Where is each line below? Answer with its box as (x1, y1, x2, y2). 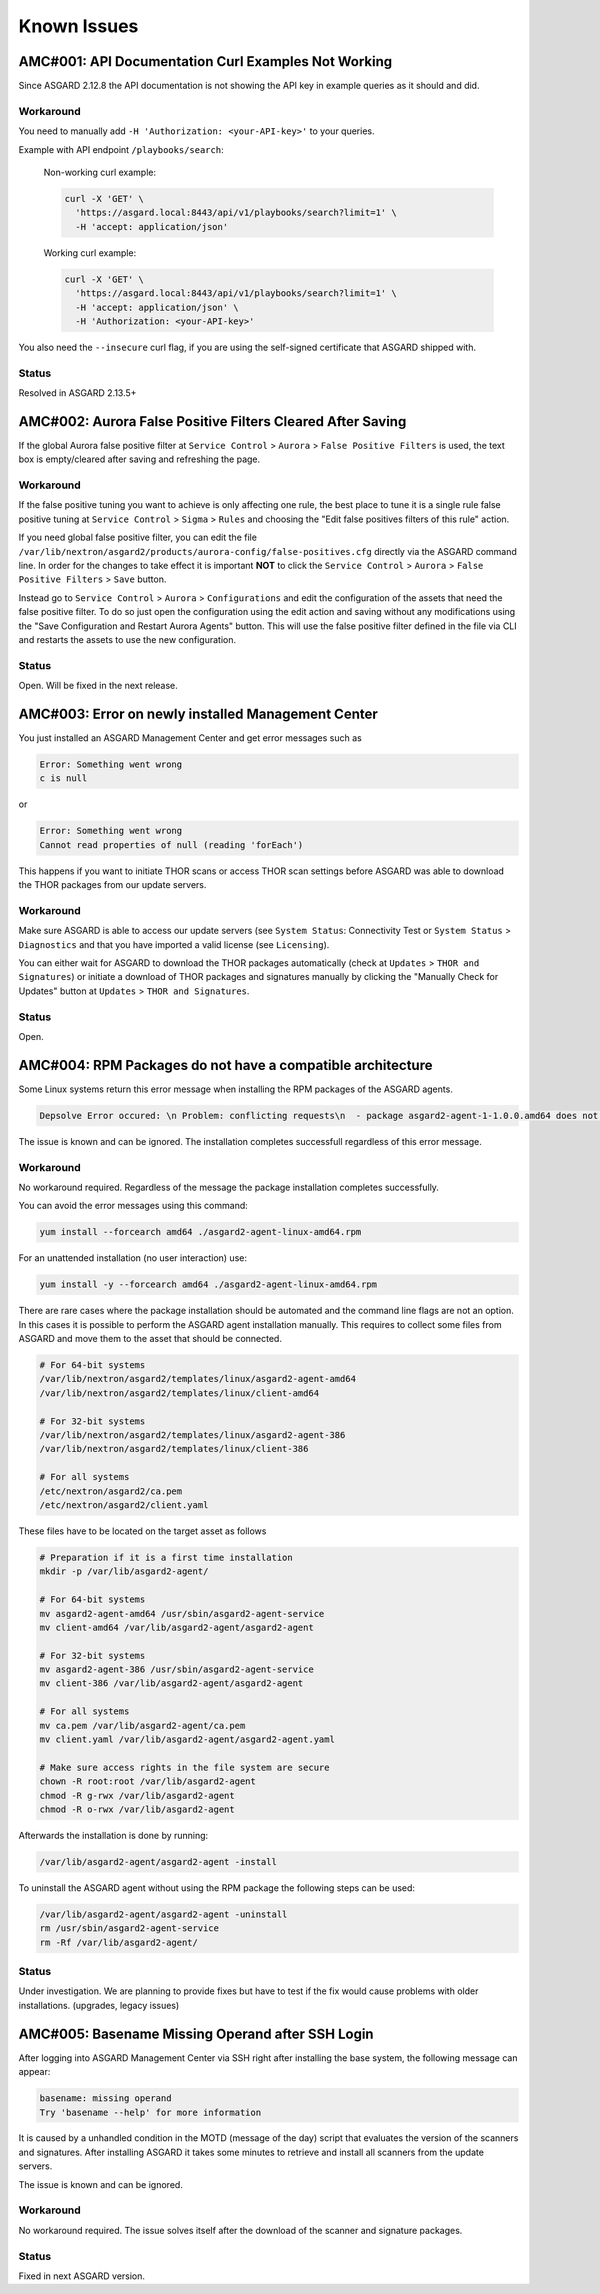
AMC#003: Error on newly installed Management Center (18, 705, 379, 722)
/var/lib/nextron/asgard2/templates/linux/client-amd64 (39, 1387, 320, 1399)
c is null (39, 773, 88, 784)
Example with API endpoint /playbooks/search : (18, 143, 224, 155)
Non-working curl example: (43, 166, 157, 178)
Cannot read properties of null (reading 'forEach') (39, 839, 304, 850)
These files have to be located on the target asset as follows (18, 1525, 267, 1537)
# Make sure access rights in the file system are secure (39, 1761, 330, 1773)
